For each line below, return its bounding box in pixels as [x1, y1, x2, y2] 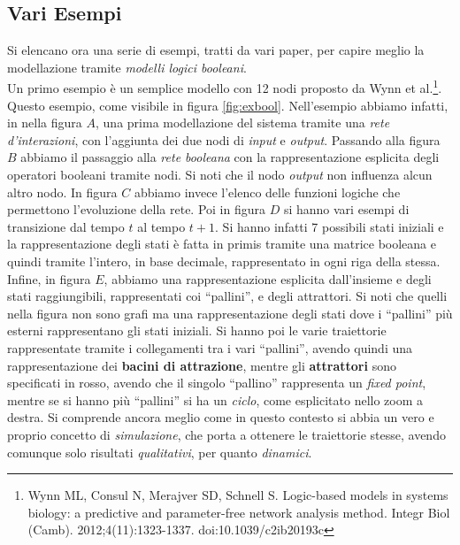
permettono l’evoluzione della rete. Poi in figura [7, 200, 265, 219]
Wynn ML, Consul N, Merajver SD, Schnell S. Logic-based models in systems [27, 486, 448, 504]
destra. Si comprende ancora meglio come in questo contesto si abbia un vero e [7, 408, 434, 426]
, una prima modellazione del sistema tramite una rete [96, 113, 390, 132]
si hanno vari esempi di [283, 200, 410, 219]
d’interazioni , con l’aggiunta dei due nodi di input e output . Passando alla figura [7, 130, 441, 149]
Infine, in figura [7, 269, 91, 288]
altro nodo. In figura [7, 182, 118, 201]
